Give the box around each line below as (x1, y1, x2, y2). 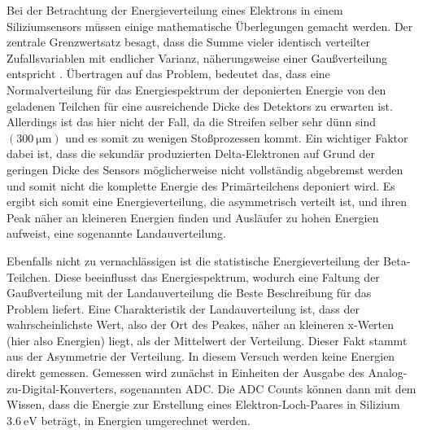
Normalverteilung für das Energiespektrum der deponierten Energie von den (7, 81, 386, 98)
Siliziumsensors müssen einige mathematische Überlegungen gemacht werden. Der (7, 17, 413, 34)
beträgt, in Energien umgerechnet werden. (41, 411, 251, 428)
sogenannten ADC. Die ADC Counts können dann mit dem (120, 379, 416, 397)
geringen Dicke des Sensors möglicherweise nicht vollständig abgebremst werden (7, 160, 403, 178)
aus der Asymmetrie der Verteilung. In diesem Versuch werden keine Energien (7, 348, 395, 365)
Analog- (368, 364, 408, 381)
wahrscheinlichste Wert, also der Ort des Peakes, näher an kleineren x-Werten (7, 316, 395, 333)
